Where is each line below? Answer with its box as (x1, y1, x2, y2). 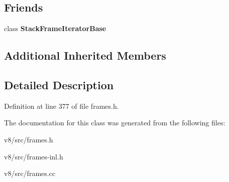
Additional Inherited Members (4, 48, 166, 63)
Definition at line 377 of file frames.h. (4, 100, 119, 111)
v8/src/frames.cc (4, 168, 56, 178)
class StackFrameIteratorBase (4, 23, 106, 34)
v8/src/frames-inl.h (4, 151, 63, 161)
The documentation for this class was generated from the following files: (4, 117, 225, 128)
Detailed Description (4, 77, 114, 92)
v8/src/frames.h (4, 134, 53, 144)
